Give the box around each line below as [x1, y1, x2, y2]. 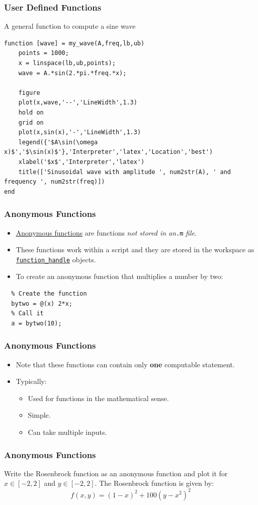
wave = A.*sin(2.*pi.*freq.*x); [18, 69, 127, 77]
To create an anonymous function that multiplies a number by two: [16, 271, 223, 282]
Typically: [16, 376, 47, 386]
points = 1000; [18, 49, 69, 57]
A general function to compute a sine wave [4, 21, 136, 31]
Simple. [28, 410, 51, 420]
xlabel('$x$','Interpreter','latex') [18, 158, 145, 165]
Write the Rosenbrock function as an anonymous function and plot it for [4, 468, 228, 478]
